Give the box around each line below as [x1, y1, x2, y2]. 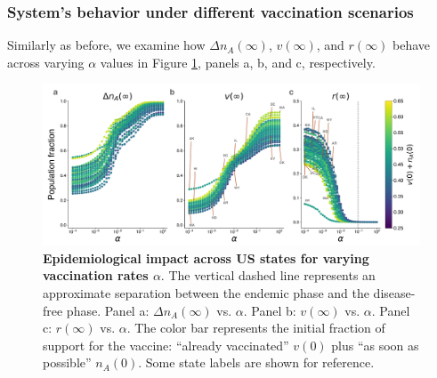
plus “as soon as [331, 335, 419, 354]
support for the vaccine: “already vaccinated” [43, 335, 289, 354]
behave [392, 36, 431, 54]
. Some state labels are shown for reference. [138, 353, 375, 372]
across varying [7, 52, 85, 71]
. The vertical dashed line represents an [160, 266, 376, 285]
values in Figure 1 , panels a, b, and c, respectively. [100, 52, 376, 71]
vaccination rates [43, 266, 149, 285]
